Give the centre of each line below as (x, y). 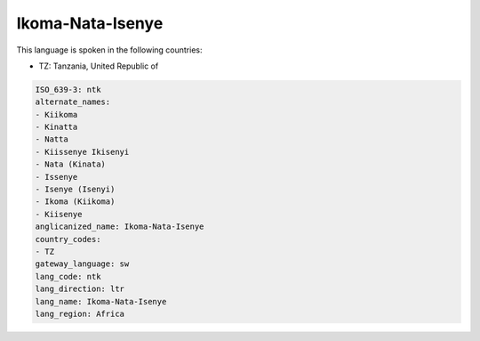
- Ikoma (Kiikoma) (75, 202)
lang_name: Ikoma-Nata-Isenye (101, 301)
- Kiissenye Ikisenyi (82, 152)
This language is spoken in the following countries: (109, 50)
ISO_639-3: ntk (68, 89)
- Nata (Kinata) (71, 164)
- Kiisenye (59, 214)
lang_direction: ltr (80, 289)
